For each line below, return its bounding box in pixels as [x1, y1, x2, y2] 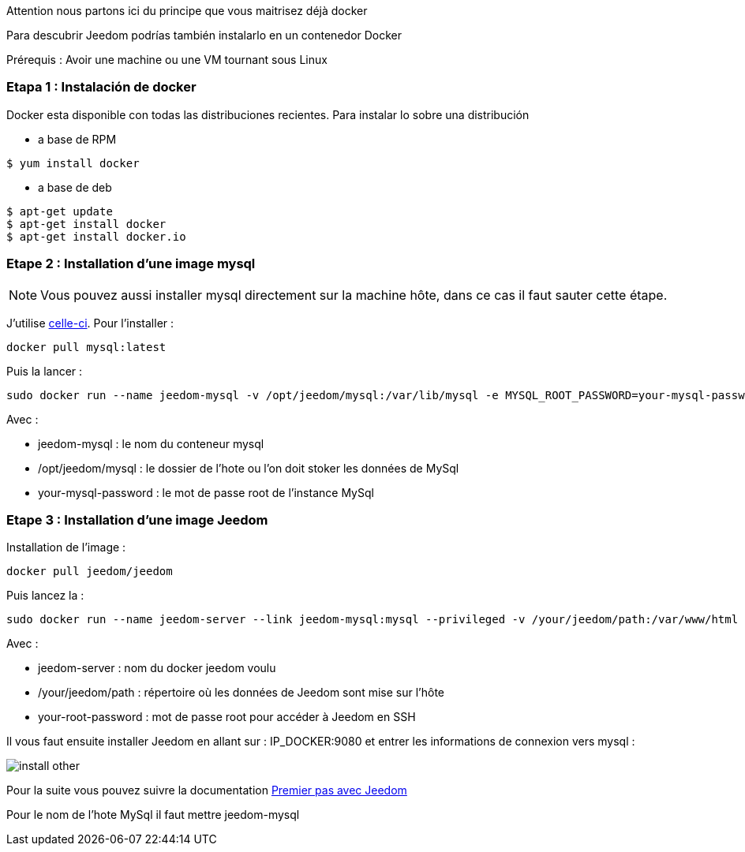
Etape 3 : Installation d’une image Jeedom [6, 511, 268, 528]
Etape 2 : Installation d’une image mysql [6, 256, 256, 272]
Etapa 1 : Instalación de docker [6, 79, 197, 95]
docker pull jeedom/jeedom [6, 565, 173, 578]
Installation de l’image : [6, 540, 126, 555]
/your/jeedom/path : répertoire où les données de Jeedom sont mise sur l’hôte [38, 686, 444, 700]
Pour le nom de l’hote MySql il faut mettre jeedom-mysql [6, 808, 300, 822]
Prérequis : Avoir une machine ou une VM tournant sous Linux [6, 53, 328, 66]
